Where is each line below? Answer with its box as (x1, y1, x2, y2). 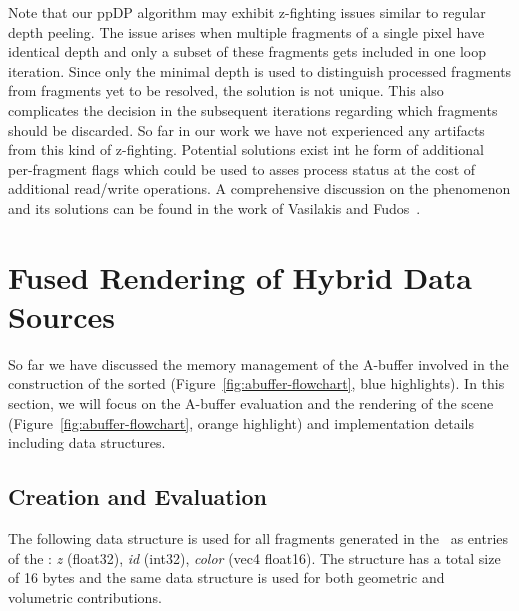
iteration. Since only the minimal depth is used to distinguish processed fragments (8, 60, 512, 81)
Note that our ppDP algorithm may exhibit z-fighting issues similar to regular (8, 2, 486, 22)
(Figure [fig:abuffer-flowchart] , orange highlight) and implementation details (8, 412, 475, 433)
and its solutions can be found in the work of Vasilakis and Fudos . (8, 197, 421, 218)
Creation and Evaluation (8, 481, 267, 512)
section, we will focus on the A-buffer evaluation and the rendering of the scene (8, 393, 494, 414)
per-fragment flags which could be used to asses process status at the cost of (8, 158, 476, 179)
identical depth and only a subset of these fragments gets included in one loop (8, 41, 486, 62)
